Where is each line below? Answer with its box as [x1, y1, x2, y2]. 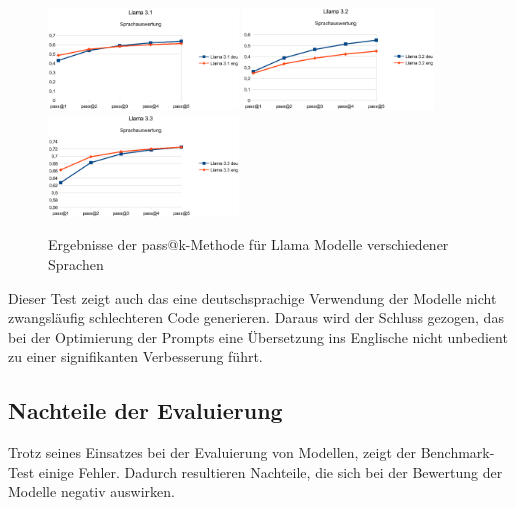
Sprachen [48, 253, 104, 274]
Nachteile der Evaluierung [8, 395, 283, 426]
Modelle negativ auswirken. [8, 481, 175, 502]
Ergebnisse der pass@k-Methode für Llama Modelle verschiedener [48, 234, 449, 255]
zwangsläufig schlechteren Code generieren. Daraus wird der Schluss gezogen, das [8, 307, 504, 328]
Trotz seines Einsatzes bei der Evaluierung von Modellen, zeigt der [8, 442, 417, 463]
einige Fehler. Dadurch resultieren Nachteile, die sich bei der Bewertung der [38, 461, 503, 482]
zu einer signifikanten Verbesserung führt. [8, 346, 263, 367]
